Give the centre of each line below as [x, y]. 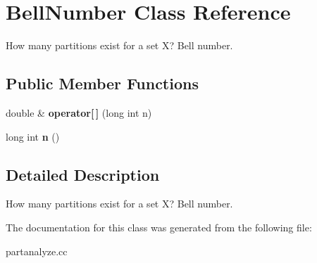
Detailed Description [83, 174]
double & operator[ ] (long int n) [79, 112]
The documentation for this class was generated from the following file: [159, 227]
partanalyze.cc [37, 251]
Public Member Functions [102, 83]
